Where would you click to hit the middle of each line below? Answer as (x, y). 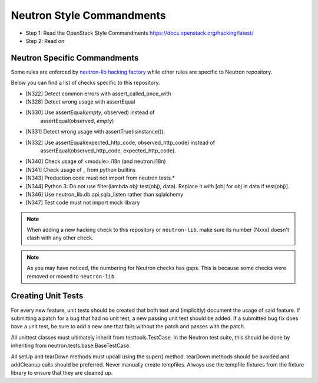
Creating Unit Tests (47, 296)
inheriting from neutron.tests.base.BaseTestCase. (71, 346)
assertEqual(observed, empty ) (77, 121)
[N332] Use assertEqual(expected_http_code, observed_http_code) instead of (120, 142)
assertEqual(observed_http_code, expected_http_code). (108, 151)
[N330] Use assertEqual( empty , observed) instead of (90, 112)
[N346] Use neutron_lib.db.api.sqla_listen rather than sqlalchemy (105, 194)
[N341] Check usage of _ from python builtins (81, 169)
